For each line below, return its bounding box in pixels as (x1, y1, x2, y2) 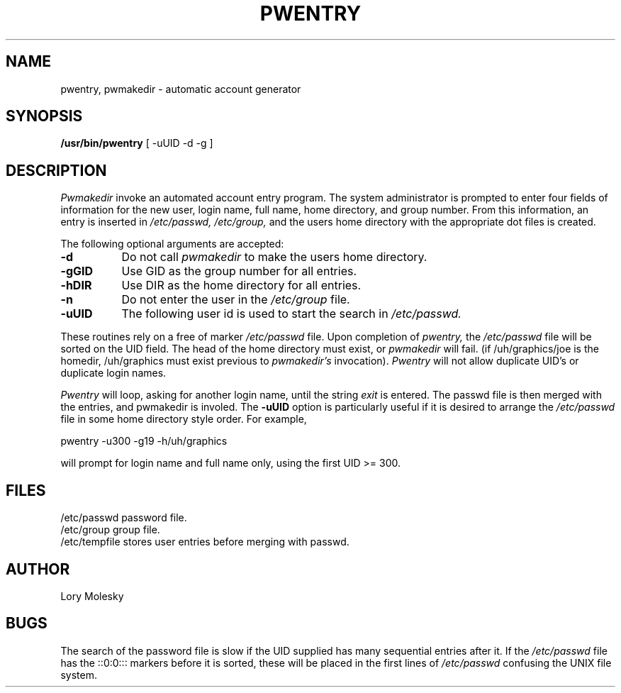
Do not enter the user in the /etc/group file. (121, 292, 350, 307)
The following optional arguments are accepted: (60, 238, 284, 250)
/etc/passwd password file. (60, 511, 187, 524)
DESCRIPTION (6, 161, 107, 179)
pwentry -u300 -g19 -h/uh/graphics (60, 435, 228, 448)
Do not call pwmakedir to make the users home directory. (121, 250, 427, 265)
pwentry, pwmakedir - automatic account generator (60, 82, 301, 95)
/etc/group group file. (60, 523, 160, 536)
